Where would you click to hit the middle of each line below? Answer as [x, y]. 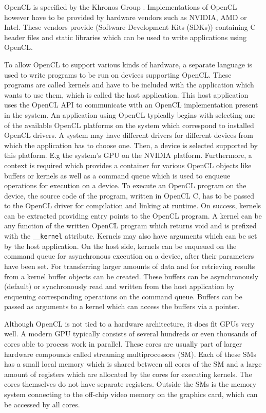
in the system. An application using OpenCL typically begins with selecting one [130, 114]
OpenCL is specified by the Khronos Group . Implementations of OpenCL [121, 7]
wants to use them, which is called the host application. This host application [126, 94]
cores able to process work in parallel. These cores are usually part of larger [123, 344]
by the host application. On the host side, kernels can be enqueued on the [120, 246]
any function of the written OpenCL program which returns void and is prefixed [130, 226]
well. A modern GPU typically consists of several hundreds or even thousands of [130, 334]
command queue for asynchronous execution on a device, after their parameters [129, 256]
